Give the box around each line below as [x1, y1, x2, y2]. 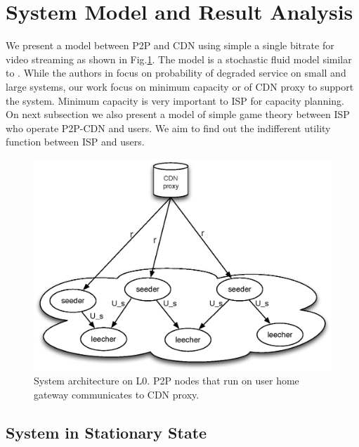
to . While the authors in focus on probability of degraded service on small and [6, 65, 346, 80]
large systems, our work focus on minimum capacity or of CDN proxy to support [6, 79, 354, 93]
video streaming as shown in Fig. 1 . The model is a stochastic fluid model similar [6, 51, 352, 66]
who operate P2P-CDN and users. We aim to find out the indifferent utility [6, 120, 331, 135]
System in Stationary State [6, 421, 207, 443]
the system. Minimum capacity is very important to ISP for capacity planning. [6, 93, 345, 108]
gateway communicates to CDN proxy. [34, 387, 200, 401]
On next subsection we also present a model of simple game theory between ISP [6, 107, 350, 122]
